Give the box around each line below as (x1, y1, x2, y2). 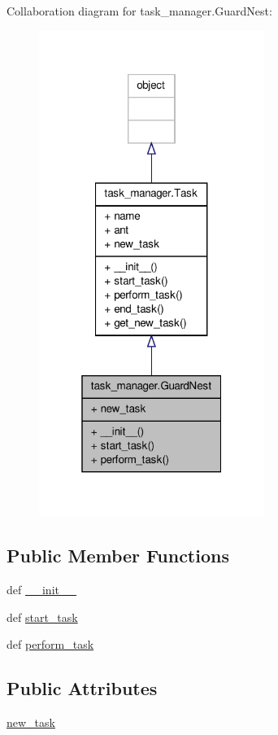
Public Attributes (7, 676, 158, 701)
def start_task (7, 608, 78, 625)
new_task (7, 714, 55, 731)
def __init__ (7, 581, 76, 598)
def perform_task (7, 636, 94, 653)
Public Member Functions (7, 543, 229, 568)
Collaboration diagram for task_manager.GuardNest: (7, 2, 272, 19)
